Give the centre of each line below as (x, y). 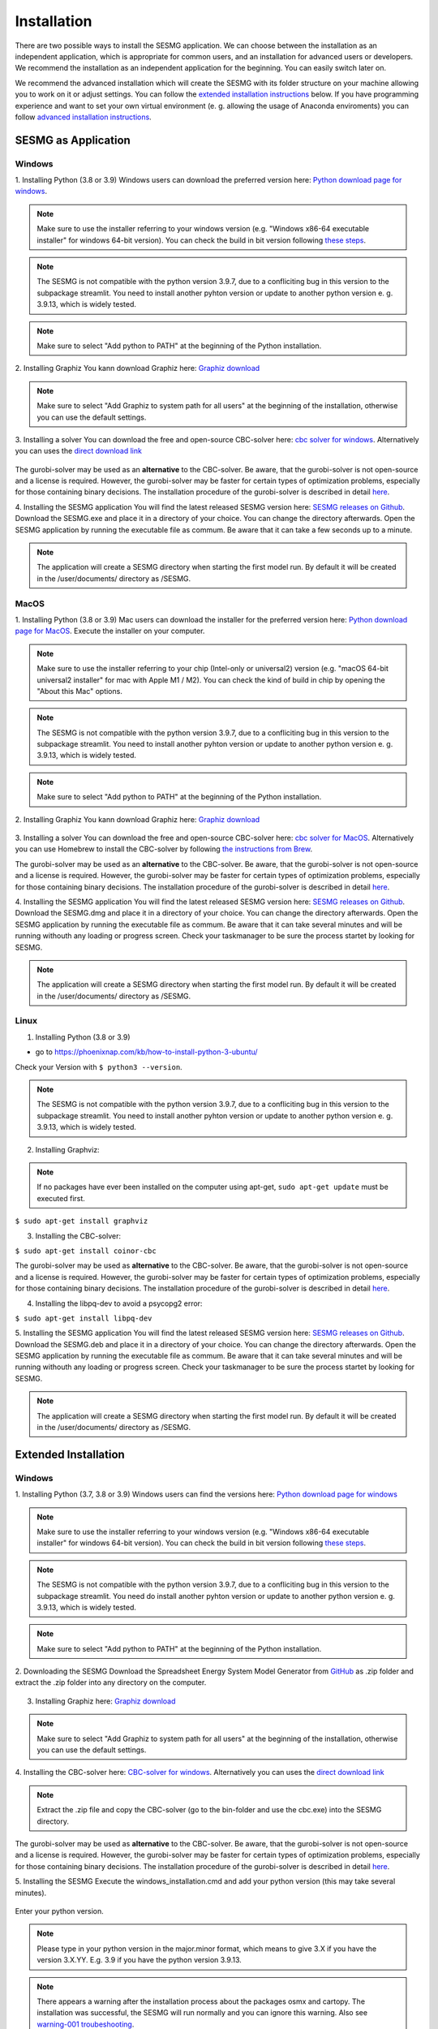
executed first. (61, 1198)
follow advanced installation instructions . (83, 117)
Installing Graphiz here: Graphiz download (105, 1701)
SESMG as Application (73, 140)
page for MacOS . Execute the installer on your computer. (110, 631)
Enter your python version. (60, 1911)
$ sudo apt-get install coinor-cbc (86, 1251)
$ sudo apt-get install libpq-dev (84, 1318)
